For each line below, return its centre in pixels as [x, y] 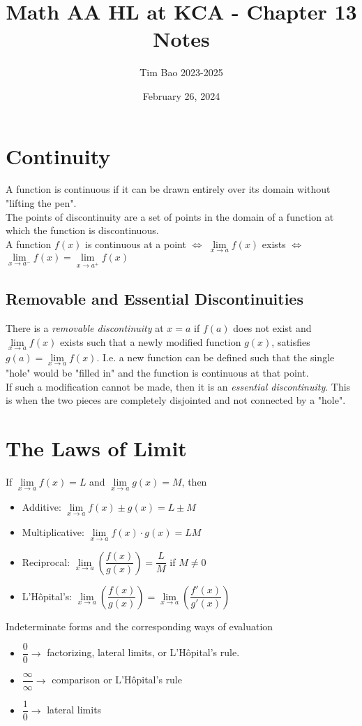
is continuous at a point [136, 244]
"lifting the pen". [41, 203]
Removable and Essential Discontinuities [154, 299]
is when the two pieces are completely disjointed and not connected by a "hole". [176, 400]
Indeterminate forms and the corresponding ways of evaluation [139, 626]
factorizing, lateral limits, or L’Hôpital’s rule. [143, 652]
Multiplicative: [53, 532]
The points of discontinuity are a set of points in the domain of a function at [170, 216]
